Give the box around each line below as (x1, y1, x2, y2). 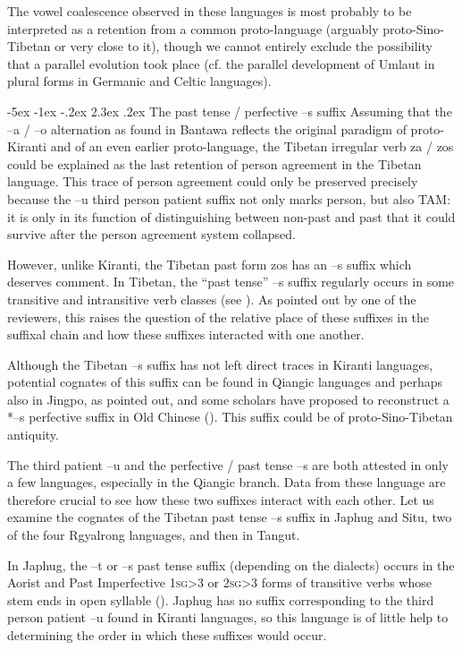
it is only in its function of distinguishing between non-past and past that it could (7, 207, 456, 226)
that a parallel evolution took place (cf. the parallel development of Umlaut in (7, 54, 435, 73)
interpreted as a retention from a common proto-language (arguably (7, 19, 379, 38)
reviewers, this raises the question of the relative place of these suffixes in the (7, 307, 430, 326)
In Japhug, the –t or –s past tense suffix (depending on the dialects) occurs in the (7, 555, 455, 574)
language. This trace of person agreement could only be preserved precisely (7, 172, 418, 191)
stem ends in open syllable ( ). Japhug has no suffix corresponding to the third (7, 590, 434, 609)
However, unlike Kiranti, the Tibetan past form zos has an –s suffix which (7, 254, 412, 273)
